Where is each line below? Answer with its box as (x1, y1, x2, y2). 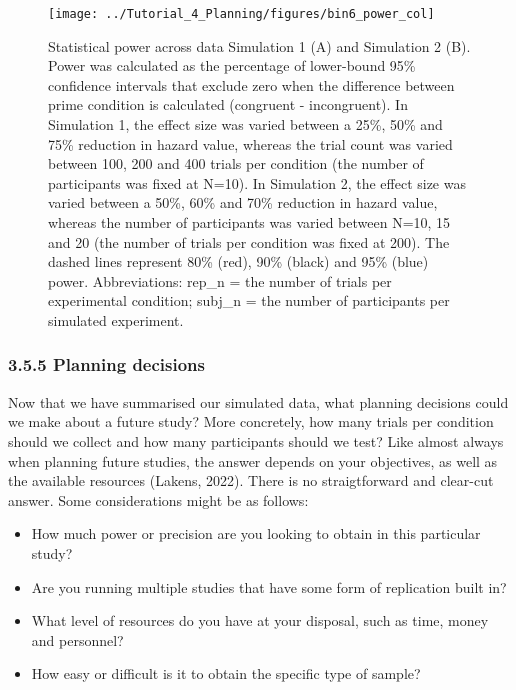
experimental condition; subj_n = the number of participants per (48, 290, 450, 311)
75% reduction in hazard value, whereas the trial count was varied (48, 133, 453, 154)
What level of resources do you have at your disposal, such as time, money (31, 610, 489, 631)
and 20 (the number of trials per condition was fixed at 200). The (48, 231, 450, 252)
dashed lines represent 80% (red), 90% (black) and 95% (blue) (48, 251, 429, 272)
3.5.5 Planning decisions (8, 352, 205, 377)
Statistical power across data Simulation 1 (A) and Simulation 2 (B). (48, 35, 471, 56)
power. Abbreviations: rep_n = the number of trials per (48, 270, 392, 291)
